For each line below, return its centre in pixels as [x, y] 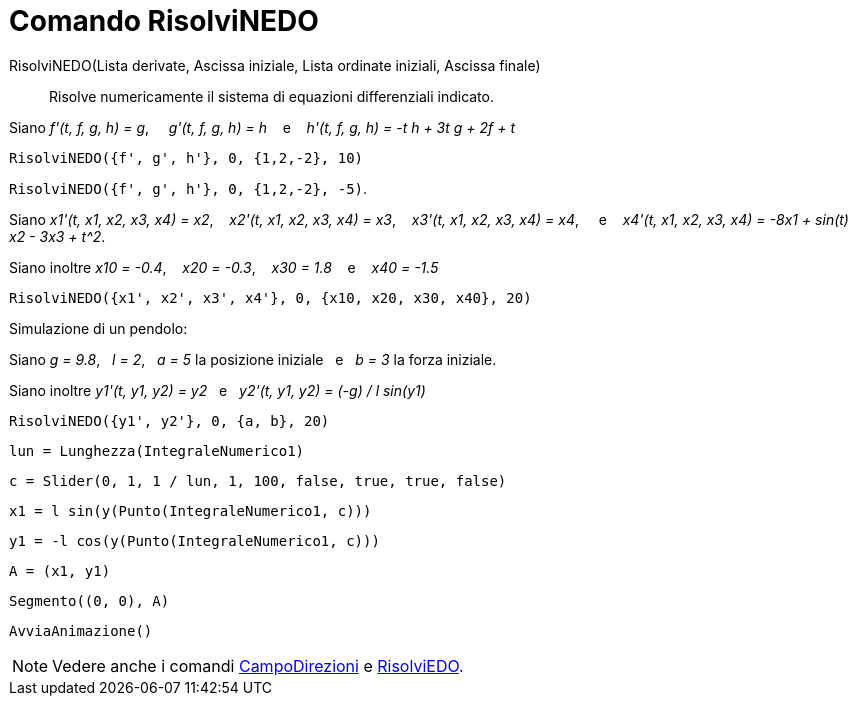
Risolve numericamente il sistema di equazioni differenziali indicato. [271, 96]
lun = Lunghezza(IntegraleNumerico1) [157, 450]
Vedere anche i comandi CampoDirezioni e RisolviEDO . [258, 665]
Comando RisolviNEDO [164, 21]
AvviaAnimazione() [81, 630]
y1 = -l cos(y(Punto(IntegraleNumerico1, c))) [194, 540]
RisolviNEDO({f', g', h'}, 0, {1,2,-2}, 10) [186, 157]
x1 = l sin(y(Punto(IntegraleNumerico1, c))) [190, 510]
